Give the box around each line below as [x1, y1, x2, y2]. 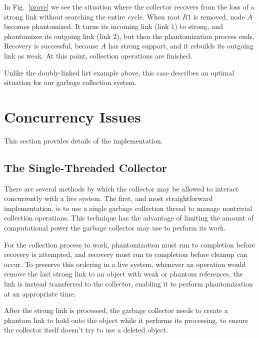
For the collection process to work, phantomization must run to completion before [4, 239, 255, 249]
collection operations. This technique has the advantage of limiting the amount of [4, 212, 253, 223]
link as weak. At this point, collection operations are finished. [4, 50, 192, 60]
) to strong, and [174, 21, 223, 31]
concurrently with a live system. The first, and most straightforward [4, 193, 213, 203]
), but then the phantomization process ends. [116, 30, 254, 41]
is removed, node [193, 11, 245, 21]
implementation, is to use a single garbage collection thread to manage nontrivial [4, 202, 252, 213]
